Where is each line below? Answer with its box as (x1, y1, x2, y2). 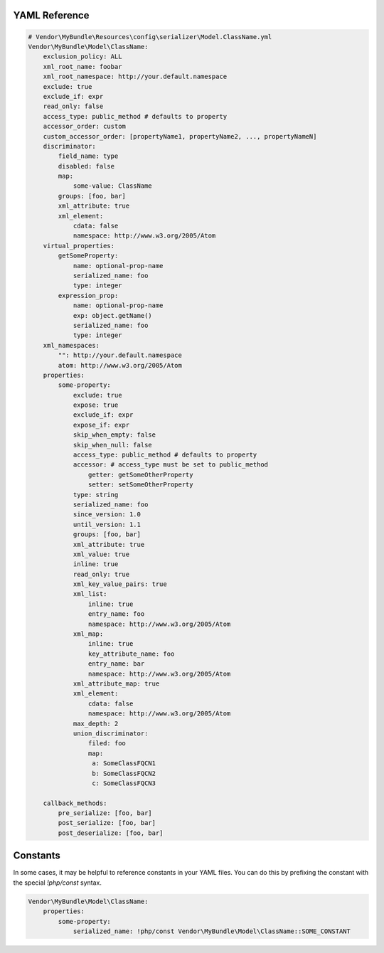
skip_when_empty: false (73, 431, 156, 439)
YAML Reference (13, 9, 90, 21)
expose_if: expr (73, 420, 130, 429)
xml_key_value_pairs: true (73, 580, 167, 588)
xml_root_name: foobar (43, 63, 122, 70)
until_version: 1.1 (73, 520, 142, 528)
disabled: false (58, 162, 115, 170)
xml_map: (73, 630, 104, 638)
